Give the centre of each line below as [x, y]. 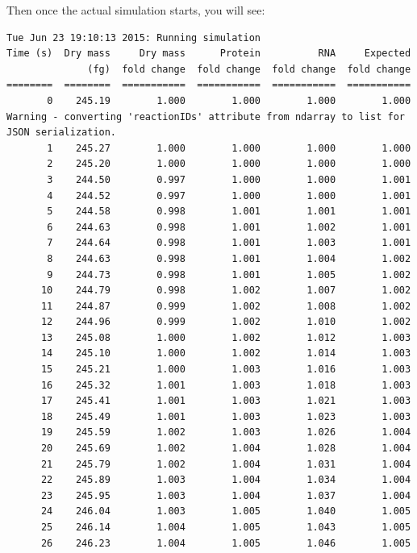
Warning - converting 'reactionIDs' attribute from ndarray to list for [206, 116]
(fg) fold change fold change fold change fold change [249, 69]
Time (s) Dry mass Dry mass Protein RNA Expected [209, 54]
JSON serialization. [62, 133]
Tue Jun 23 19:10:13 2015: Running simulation [133, 37]
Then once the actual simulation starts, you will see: [136, 10]
